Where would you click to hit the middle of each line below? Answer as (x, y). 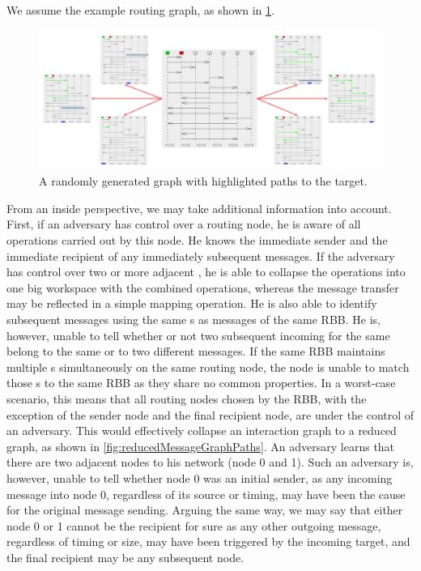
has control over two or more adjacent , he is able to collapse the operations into (206, 272)
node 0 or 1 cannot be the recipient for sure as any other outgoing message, (194, 525)
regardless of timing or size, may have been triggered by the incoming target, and (208, 541)
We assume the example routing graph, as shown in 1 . (140, 10)
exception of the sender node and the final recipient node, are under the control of (210, 414)
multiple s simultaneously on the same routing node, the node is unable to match (208, 366)
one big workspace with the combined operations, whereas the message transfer (203, 287)
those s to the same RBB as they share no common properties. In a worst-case (201, 383)
